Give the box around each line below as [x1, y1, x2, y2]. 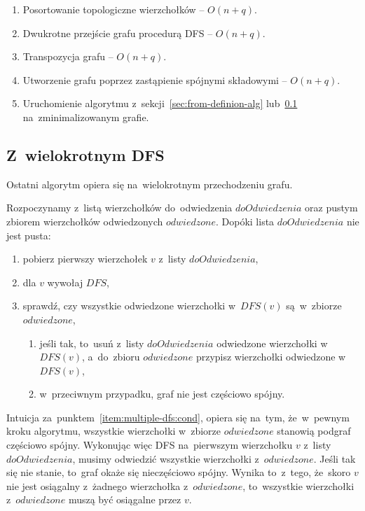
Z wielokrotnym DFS [6, 143, 165, 165]
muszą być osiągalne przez [68, 492, 181, 507]
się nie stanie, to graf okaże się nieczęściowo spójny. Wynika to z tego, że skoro [6, 465, 351, 479]
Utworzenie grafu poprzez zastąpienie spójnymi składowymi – [22, 72, 287, 87]
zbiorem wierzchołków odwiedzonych [6, 213, 163, 228]
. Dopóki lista [216, 213, 275, 228]
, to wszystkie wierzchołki [242, 478, 354, 493]
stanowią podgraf [277, 423, 351, 438]
